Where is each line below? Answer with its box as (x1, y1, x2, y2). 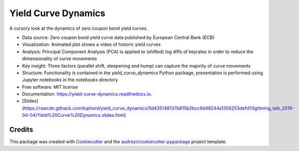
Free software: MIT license (22, 84, 78, 90)
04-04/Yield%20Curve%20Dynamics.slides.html (22, 112, 124, 118)
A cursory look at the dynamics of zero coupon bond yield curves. (9, 25, 148, 31)
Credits (9, 125, 34, 134)
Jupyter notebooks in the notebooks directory (22, 77, 118, 83)
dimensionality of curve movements (22, 56, 97, 62)
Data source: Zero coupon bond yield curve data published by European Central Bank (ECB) (22, 34, 215, 40)
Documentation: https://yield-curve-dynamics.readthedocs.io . (22, 91, 152, 97)
